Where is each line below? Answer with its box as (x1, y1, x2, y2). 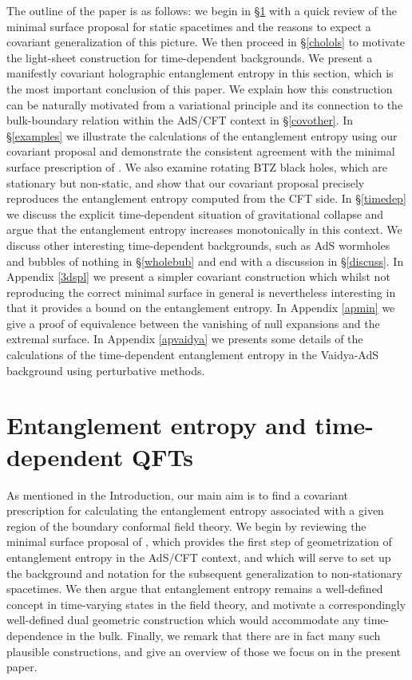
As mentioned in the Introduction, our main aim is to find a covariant (6, 486, 349, 503)
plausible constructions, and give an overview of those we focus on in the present (6, 642, 402, 659)
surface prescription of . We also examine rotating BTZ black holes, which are (6, 158, 388, 175)
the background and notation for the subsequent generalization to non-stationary (6, 564, 402, 581)
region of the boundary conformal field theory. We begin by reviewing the (6, 517, 366, 534)
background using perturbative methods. (6, 362, 205, 378)
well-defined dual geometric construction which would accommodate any (6, 611, 360, 628)
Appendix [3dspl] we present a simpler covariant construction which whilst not (6, 268, 390, 285)
